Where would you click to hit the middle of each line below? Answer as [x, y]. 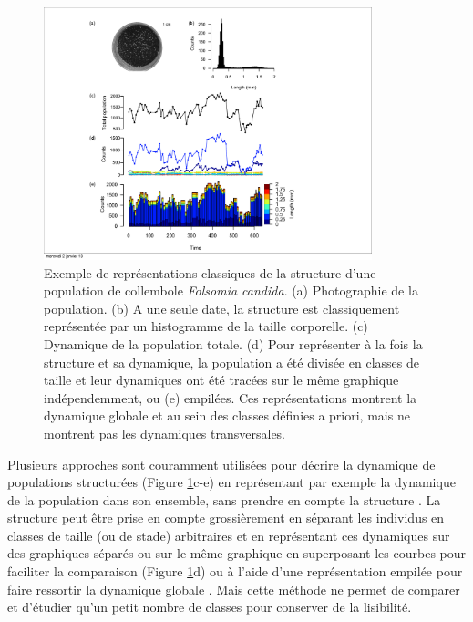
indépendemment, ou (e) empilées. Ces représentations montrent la [231, 397]
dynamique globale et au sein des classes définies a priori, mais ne [227, 415]
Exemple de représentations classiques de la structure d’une [210, 272]
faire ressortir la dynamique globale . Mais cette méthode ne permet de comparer [234, 589]
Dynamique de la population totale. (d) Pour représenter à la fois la [233, 343]
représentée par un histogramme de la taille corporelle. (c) [206, 326]
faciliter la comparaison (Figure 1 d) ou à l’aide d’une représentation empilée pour [235, 571]
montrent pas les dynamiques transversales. [165, 433]
